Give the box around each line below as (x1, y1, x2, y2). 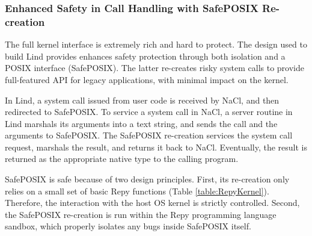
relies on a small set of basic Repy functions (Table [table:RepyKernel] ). (5, 184, 269, 197)
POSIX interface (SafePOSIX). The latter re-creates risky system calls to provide (5, 61, 304, 74)
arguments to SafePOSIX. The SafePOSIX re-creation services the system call (5, 129, 293, 141)
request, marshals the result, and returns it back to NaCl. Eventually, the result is (5, 140, 308, 153)
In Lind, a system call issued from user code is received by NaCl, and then (5, 93, 280, 106)
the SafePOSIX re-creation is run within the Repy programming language (5, 208, 277, 220)
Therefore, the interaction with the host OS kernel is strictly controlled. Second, (5, 196, 300, 209)
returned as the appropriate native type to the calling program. (5, 152, 239, 165)
